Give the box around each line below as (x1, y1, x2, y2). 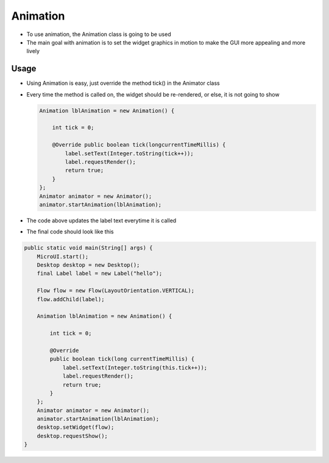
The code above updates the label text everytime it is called (26, 217, 177, 224)
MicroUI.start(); (37, 253, 89, 260)
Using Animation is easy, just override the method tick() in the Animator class (26, 79, 220, 87)
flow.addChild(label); (37, 296, 105, 302)
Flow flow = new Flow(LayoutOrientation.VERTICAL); (37, 287, 195, 294)
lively (26, 48, 40, 55)
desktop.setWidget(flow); (37, 424, 115, 431)
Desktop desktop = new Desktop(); (37, 261, 140, 269)
